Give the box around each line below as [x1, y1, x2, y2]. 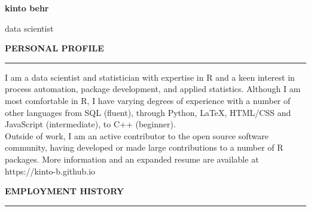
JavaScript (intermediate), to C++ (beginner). [5, 118, 176, 130]
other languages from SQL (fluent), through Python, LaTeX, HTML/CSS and [5, 106, 291, 118]
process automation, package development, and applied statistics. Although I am [5, 82, 301, 95]
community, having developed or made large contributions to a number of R [5, 141, 283, 154]
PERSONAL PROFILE [5, 42, 104, 54]
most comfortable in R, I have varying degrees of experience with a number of [5, 94, 291, 106]
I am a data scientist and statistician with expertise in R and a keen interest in [5, 71, 295, 83]
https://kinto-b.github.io [5, 164, 96, 177]
